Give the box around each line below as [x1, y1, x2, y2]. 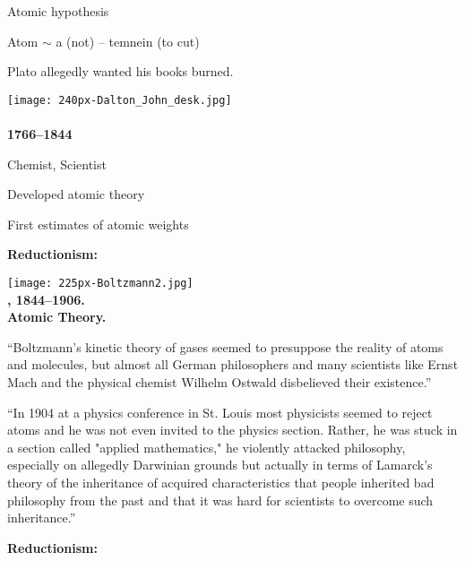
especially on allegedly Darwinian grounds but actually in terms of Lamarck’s [7, 455, 433, 474]
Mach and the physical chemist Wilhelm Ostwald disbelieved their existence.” [7, 373, 432, 392]
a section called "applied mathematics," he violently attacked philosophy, [7, 437, 406, 456]
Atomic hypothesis [7, 2, 109, 20]
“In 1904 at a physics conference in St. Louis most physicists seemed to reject [7, 402, 433, 421]
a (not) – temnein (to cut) [56, 31, 200, 50]
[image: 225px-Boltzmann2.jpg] [7, 277, 194, 289]
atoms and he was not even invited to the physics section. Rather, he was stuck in [7, 420, 458, 439]
